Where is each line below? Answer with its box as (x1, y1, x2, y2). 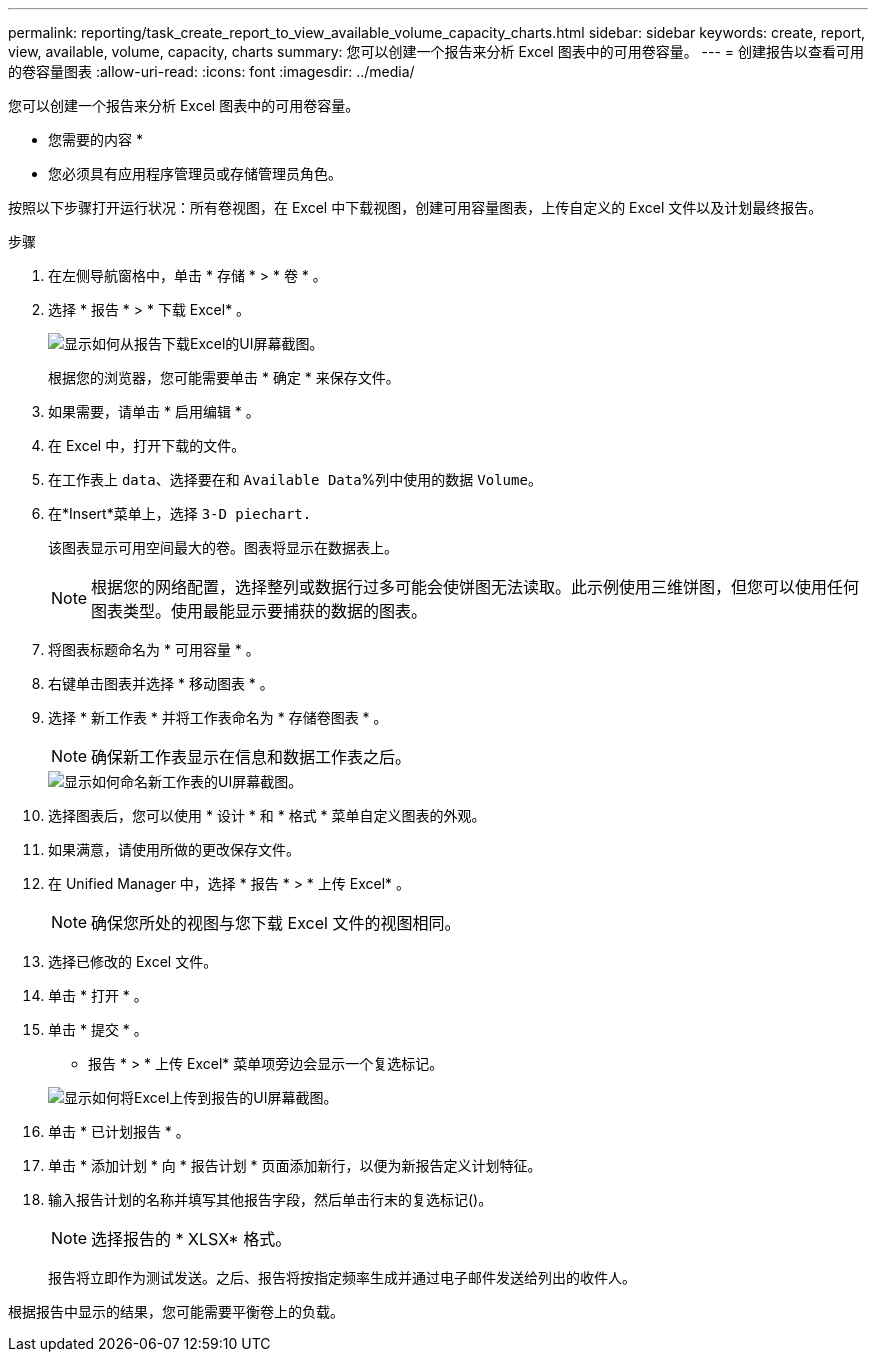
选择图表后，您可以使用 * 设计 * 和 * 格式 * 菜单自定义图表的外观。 (48, 807, 486, 824)
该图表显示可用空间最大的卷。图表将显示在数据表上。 (48, 539, 398, 556)
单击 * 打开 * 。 (48, 987, 148, 1004)
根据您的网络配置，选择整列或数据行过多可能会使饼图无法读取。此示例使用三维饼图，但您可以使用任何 (91, 577, 860, 597)
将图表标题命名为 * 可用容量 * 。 (48, 641, 260, 658)
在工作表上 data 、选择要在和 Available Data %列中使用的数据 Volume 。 (48, 471, 542, 488)
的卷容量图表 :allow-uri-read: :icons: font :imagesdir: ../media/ (8, 63, 415, 80)
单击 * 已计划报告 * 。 (48, 1123, 190, 1140)
